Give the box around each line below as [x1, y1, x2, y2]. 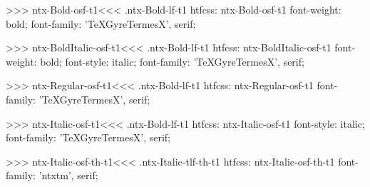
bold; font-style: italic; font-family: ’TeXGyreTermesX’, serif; [40, 54, 304, 69]
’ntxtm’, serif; [38, 168, 98, 183]
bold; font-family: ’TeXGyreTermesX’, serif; [6, 16, 196, 31]
